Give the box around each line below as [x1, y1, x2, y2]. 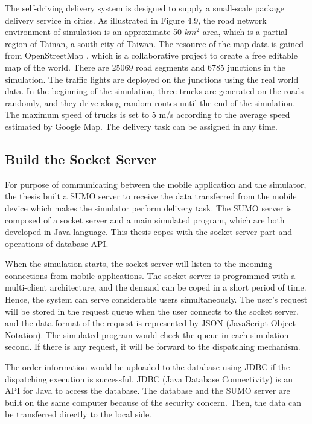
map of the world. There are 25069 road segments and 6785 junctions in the [5, 60, 285, 73]
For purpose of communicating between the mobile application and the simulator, [5, 178, 307, 190]
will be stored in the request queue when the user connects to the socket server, [5, 304, 299, 317]
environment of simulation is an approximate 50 [5, 25, 182, 38]
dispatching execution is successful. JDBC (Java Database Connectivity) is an [5, 372, 293, 385]
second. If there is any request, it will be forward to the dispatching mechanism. [5, 340, 301, 353]
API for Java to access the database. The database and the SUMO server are [5, 384, 290, 397]
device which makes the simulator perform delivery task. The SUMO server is [5, 201, 292, 214]
